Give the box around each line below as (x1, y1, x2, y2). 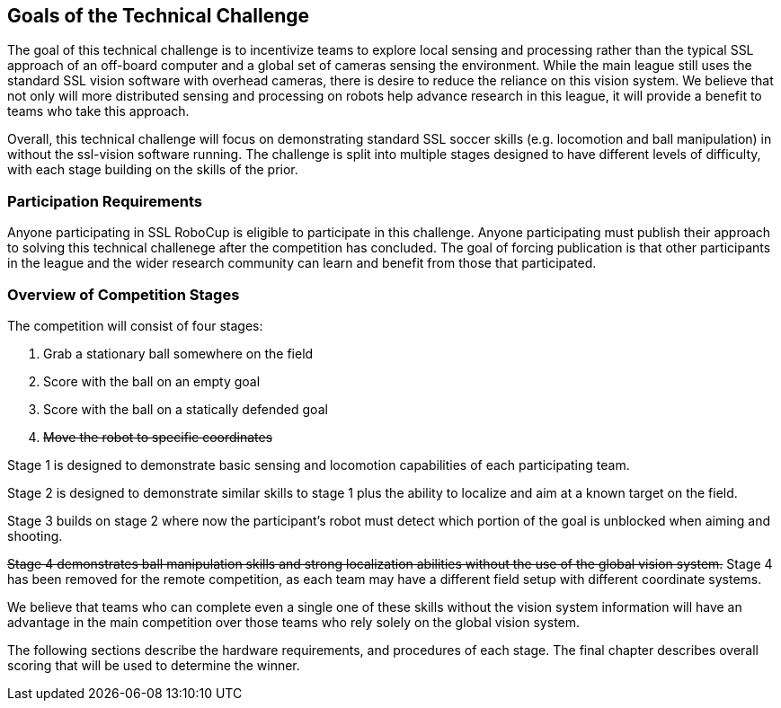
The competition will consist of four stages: (7, 317, 263, 333)
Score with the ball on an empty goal (43, 373, 261, 389)
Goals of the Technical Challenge (7, 4, 310, 27)
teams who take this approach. (7, 103, 190, 119)
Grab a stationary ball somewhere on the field (43, 345, 314, 361)
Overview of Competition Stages (7, 285, 240, 304)
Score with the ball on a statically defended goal (43, 401, 328, 417)
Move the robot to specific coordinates (43, 429, 273, 445)
